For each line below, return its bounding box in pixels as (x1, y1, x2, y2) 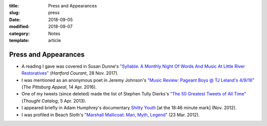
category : (9, 30, 30, 37)
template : (9, 37, 30, 43)
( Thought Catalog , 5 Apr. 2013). (21, 98, 87, 104)
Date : (9, 16, 21, 22)
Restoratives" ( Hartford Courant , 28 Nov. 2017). (21, 70, 119, 76)
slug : (9, 10, 20, 16)
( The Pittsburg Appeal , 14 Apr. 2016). (21, 84, 97, 90)
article (48, 37, 61, 43)
